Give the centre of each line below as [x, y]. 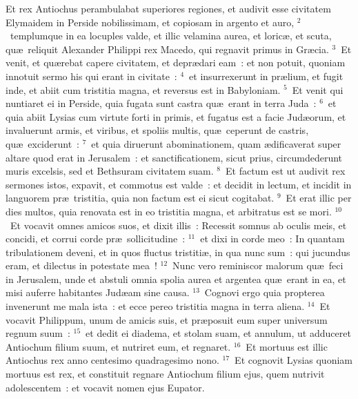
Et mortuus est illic [287, 346]
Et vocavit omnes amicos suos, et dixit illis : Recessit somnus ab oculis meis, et [178, 225]
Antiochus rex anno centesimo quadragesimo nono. [112, 360]
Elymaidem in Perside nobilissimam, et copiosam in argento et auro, [150, 22]
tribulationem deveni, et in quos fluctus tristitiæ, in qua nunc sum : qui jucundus [178, 252]
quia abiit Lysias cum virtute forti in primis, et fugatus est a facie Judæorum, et [176, 116]
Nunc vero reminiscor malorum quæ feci [258, 265]
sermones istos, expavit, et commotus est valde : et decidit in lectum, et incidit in [179, 184]
